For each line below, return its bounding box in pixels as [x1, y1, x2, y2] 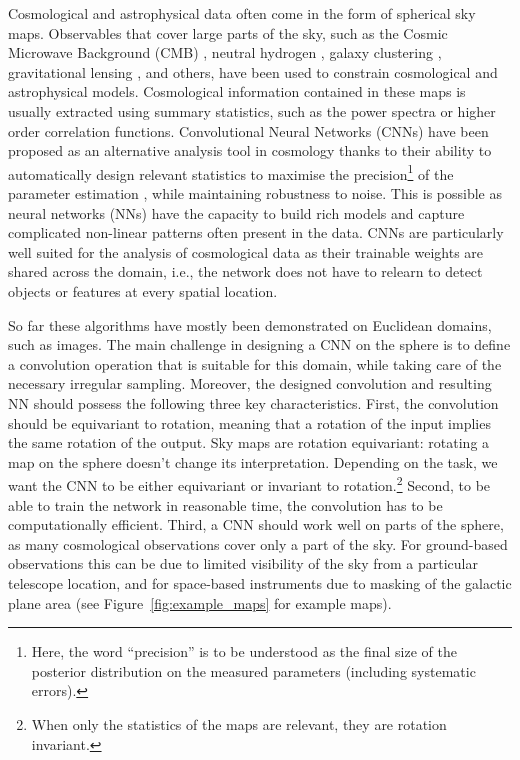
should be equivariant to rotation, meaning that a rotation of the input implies [8, 412, 491, 433]
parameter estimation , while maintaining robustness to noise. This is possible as [8, 183, 502, 203]
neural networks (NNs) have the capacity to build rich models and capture [8, 202, 465, 223]
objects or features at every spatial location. [8, 280, 278, 301]
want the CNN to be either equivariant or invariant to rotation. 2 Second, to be [8, 472, 491, 495]
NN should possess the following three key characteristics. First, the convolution [8, 392, 499, 413]
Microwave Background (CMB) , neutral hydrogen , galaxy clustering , [8, 42, 442, 63]
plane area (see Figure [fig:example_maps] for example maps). [8, 592, 392, 613]
